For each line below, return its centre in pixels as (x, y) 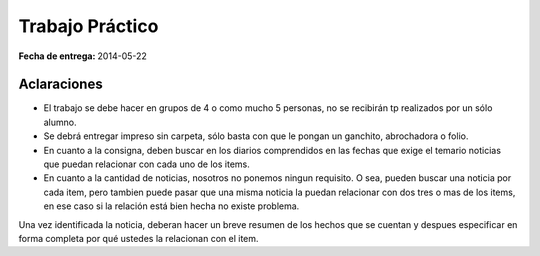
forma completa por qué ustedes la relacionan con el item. (138, 238)
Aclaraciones (61, 84)
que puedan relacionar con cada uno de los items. (146, 164)
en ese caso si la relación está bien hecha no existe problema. (171, 206)
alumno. (60, 122)
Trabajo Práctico (88, 26)
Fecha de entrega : (57, 56)
